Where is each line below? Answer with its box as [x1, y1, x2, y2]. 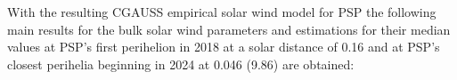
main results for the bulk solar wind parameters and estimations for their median [7, 20, 451, 38]
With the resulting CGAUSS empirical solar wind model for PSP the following [7, 3, 437, 20]
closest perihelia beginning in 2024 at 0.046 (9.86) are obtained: [7, 54, 355, 73]
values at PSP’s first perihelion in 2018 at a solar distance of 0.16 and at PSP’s [7, 37, 440, 56]
